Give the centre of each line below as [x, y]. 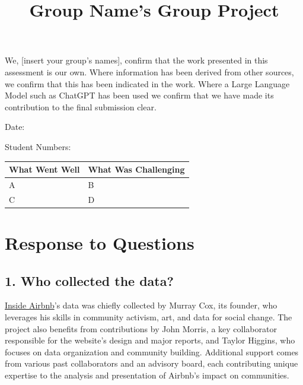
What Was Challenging [136, 169]
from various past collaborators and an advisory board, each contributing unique [151, 363]
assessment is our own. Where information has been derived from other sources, [149, 71]
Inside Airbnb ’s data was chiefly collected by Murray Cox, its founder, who [141, 305]
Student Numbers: [38, 146]
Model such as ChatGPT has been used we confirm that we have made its [139, 95]
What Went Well [44, 169]
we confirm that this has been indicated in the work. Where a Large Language [147, 83]
